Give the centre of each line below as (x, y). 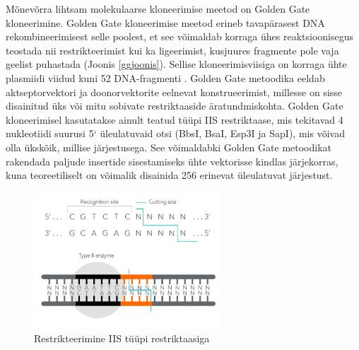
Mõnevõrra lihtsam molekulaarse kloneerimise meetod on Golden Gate (158, 8)
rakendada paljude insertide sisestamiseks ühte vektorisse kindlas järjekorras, (172, 161)
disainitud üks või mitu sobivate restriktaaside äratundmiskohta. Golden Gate (175, 106)
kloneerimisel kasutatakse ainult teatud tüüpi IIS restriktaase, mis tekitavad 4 (175, 119)
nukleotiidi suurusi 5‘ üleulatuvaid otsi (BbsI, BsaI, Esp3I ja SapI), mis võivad (175, 133)
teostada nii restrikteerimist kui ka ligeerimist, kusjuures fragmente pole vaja (172, 50)
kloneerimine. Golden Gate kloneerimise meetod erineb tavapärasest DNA (165, 22)
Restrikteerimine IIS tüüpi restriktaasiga (122, 338)
